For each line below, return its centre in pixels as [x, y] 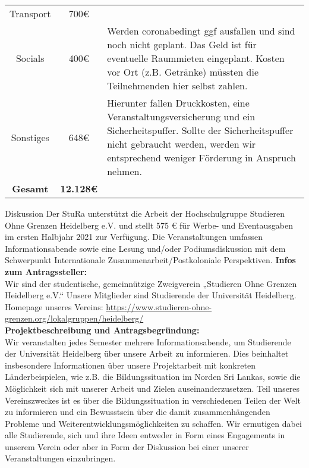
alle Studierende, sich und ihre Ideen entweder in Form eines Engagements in [145, 435]
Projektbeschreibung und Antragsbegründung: [102, 330]
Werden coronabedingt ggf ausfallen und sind [201, 31]
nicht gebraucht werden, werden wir [182, 144]
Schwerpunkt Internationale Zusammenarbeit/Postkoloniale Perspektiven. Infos [150, 260]
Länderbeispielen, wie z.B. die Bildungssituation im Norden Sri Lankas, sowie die [153, 377]
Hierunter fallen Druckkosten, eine [178, 103]
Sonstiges [30, 137]
